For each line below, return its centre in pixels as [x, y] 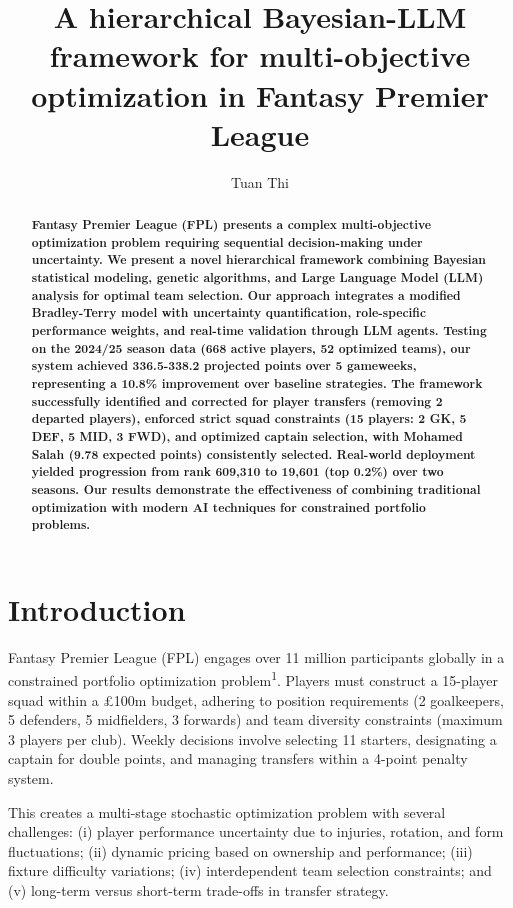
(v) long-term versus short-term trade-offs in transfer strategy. [198, 890]
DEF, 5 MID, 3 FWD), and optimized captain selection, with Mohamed [247, 436]
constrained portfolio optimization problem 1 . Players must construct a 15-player [253, 679]
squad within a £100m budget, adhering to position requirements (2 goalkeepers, [256, 699]
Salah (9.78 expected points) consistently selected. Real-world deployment [253, 454]
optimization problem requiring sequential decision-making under [227, 242]
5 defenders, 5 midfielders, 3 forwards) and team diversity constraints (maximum [255, 719]
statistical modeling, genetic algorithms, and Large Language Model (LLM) [257, 278]
